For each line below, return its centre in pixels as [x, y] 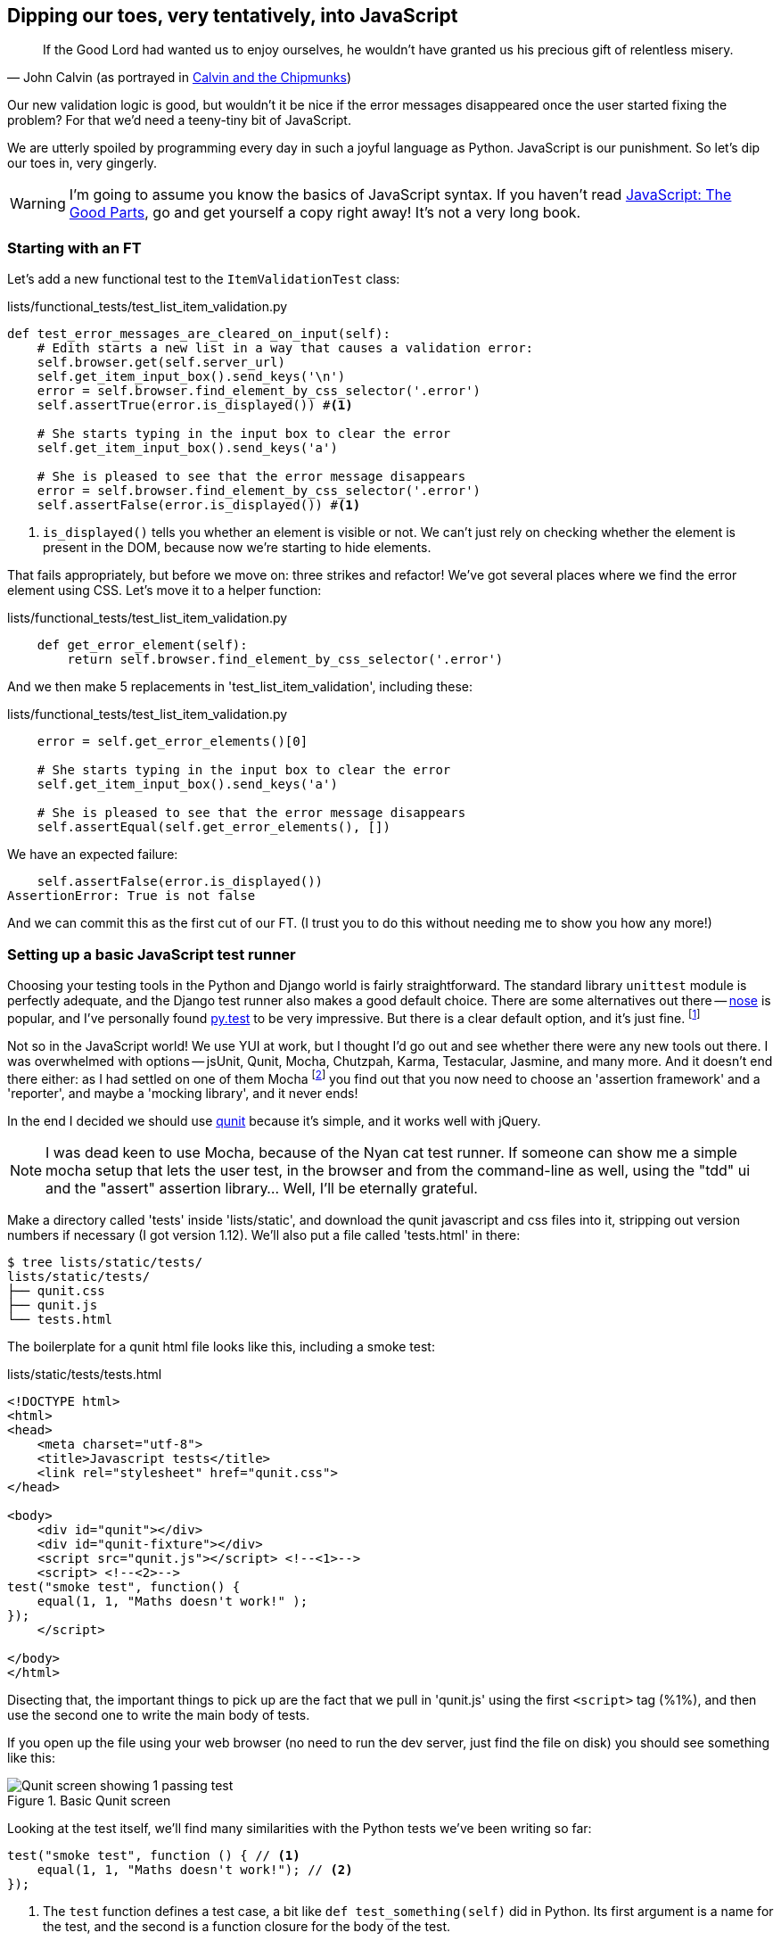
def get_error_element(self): [142, 645]
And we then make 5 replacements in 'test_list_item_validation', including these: [240, 687]
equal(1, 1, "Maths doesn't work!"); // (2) [195, 1870]
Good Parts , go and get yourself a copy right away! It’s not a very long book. [325, 213]
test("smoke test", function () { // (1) [154, 1856]
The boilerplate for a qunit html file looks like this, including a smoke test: [221, 1347]
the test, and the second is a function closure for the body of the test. [247, 1927]
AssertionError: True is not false [132, 896]
